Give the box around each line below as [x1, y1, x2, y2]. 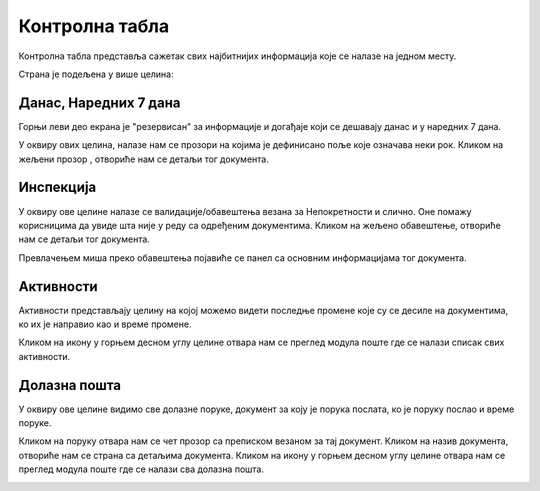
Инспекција [18, 179, 97, 196]
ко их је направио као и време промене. [18, 318, 192, 330]
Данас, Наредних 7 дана [18, 94, 181, 111]
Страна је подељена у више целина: [18, 68, 174, 80]
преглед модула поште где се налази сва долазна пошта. [18, 463, 265, 475]
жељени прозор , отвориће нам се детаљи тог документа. [18, 153, 269, 165]
